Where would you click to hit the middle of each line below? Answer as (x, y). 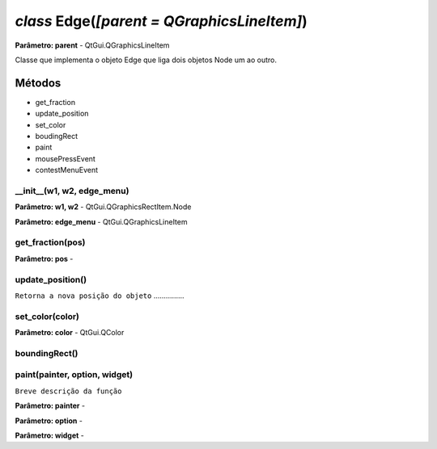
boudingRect (57, 136)
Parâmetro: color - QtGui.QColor (70, 333)
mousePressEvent (66, 158)
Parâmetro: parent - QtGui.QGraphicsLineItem (92, 45)
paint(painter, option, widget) (74, 375)
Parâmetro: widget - (50, 435)
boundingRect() (47, 353)
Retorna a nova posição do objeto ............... (100, 296)
